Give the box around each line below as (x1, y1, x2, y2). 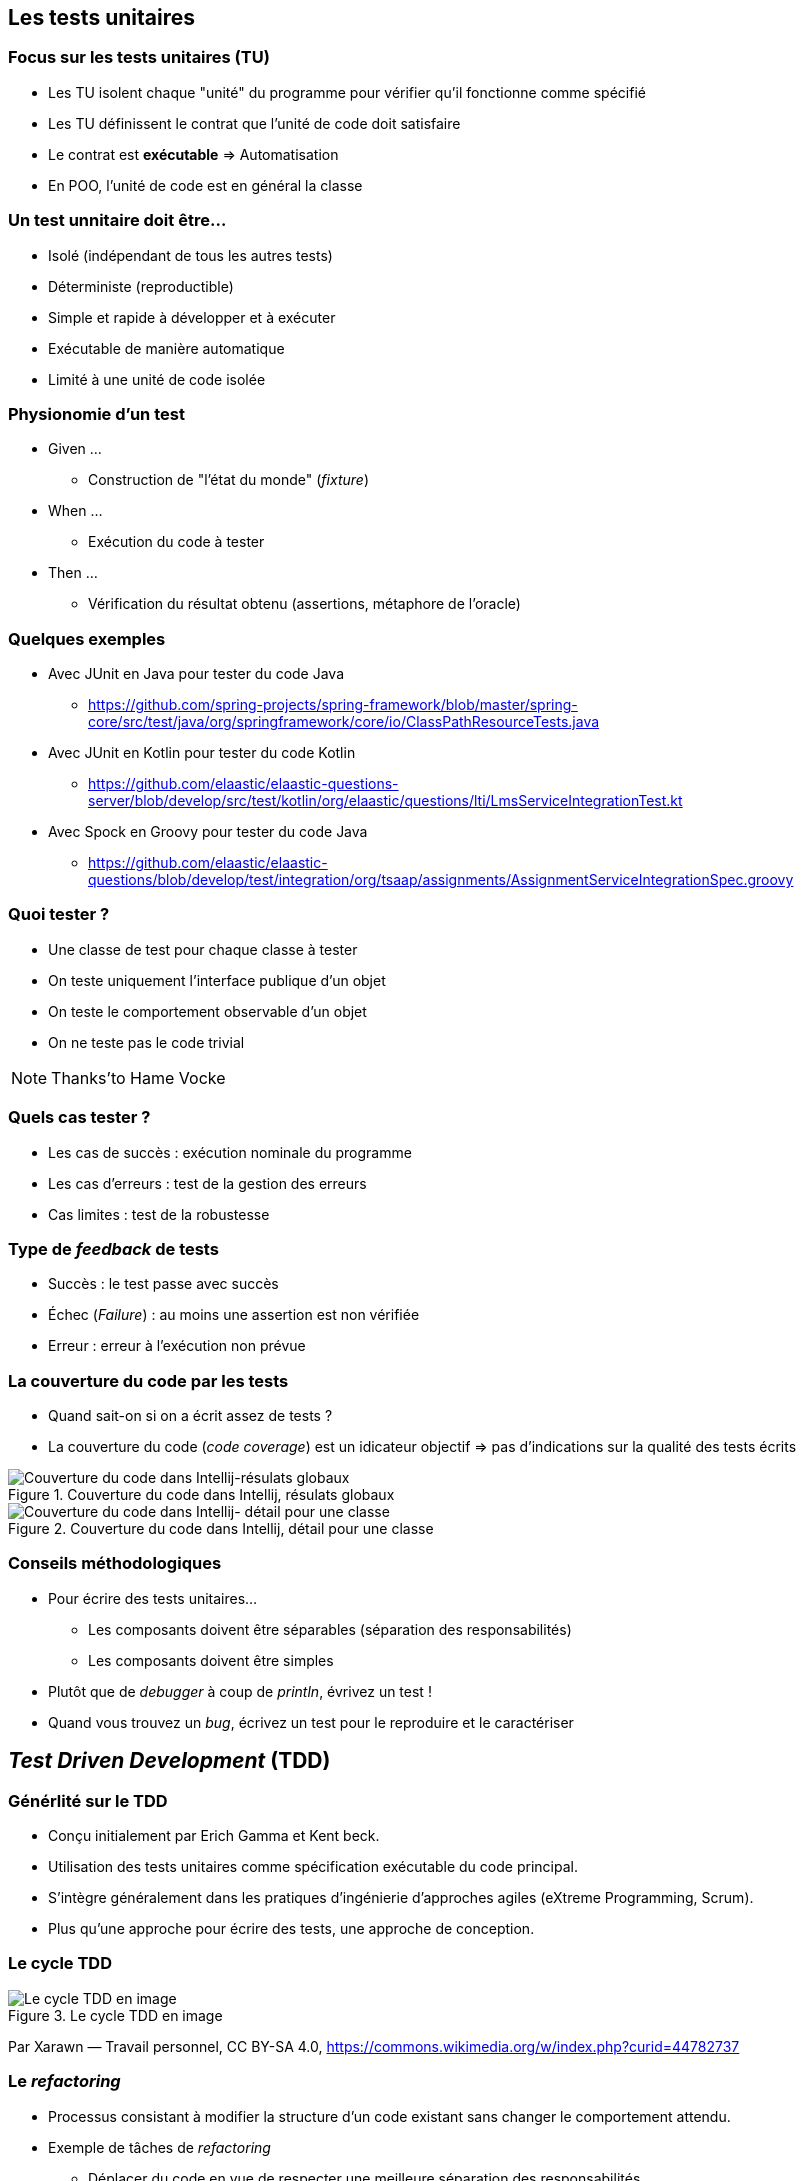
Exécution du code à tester (88, 533, 265, 551)
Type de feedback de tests (8, 1238, 219, 1259)
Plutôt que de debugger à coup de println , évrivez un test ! (48, 1682, 432, 1700)
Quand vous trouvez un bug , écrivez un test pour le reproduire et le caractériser (48, 1713, 574, 1731)
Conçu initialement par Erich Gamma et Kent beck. (48, 1827, 380, 1845)
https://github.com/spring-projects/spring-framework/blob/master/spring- (88, 696, 578, 714)
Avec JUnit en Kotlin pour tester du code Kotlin (48, 744, 356, 762)
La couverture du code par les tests (8, 1370, 289, 1391)
